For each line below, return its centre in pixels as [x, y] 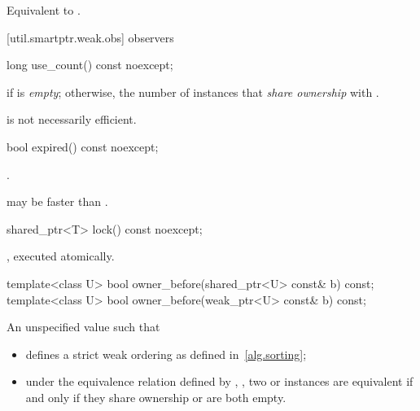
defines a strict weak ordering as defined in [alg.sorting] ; [166, 354]
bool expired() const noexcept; [83, 146]
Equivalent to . [44, 10]
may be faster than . [57, 201]
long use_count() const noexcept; [90, 65]
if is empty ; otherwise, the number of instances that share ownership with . [193, 92]
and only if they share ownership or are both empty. [156, 397]
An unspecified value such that [83, 327]
